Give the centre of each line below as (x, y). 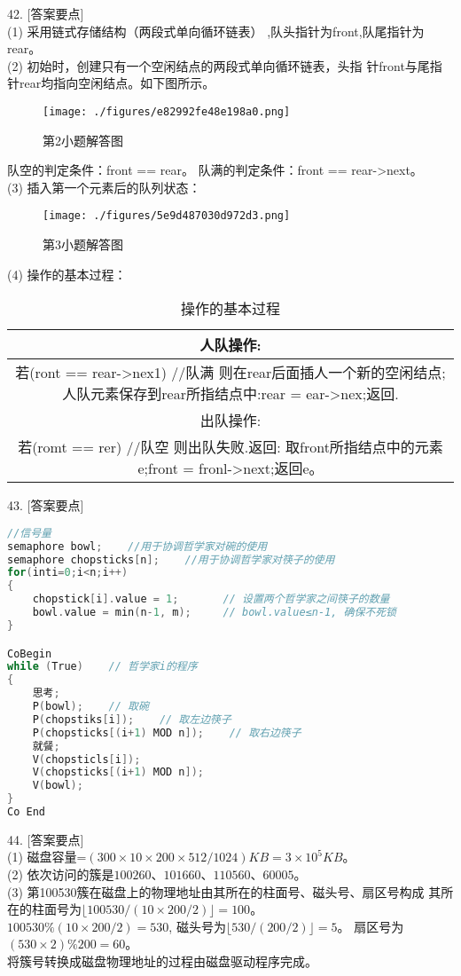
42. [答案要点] (46, 13)
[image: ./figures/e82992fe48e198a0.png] (167, 111)
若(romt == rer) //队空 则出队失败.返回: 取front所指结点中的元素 (230, 447)
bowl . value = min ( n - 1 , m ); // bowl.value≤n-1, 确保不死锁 (215, 613)
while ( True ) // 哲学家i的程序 (102, 667)
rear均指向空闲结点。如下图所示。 (117, 83)
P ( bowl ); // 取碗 (90, 706)
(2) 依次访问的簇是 (61, 874)
